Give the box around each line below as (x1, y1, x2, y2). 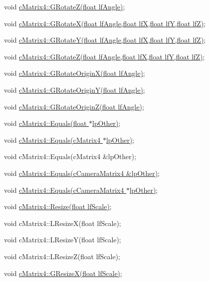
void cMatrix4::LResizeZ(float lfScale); (4, 251, 121, 261)
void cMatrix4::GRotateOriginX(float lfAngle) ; (4, 68, 145, 78)
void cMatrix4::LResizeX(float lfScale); (4, 218, 121, 228)
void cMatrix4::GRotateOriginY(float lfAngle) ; (4, 84, 145, 95)
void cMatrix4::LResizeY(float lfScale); (4, 234, 121, 245)
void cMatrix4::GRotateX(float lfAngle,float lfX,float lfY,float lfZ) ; (4, 18, 206, 28)
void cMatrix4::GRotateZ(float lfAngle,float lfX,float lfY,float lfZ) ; (4, 51, 205, 61)
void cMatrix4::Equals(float (4, 118, 87, 128)
